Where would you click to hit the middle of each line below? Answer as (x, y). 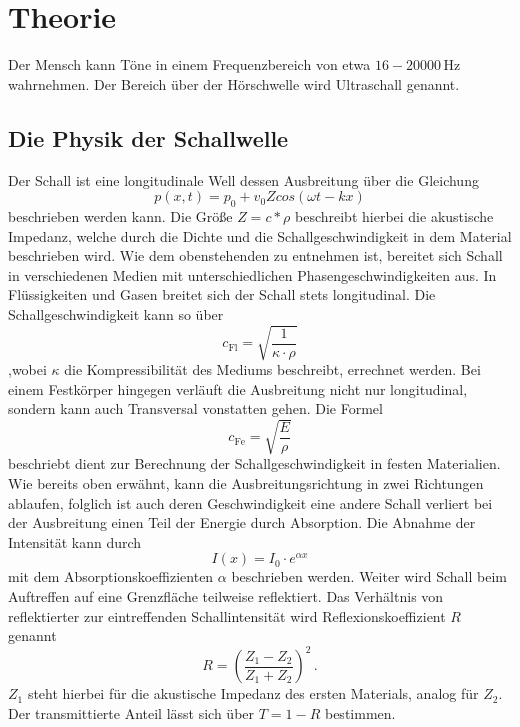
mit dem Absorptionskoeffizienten (111, 576)
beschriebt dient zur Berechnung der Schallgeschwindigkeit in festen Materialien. (254, 463)
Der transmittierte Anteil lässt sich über (131, 712)
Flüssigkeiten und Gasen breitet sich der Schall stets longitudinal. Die (222, 294)
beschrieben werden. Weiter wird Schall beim (369, 576)
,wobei (27, 369)
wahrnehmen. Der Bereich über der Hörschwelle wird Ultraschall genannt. (234, 83)
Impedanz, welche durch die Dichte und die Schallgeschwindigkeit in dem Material (260, 235)
